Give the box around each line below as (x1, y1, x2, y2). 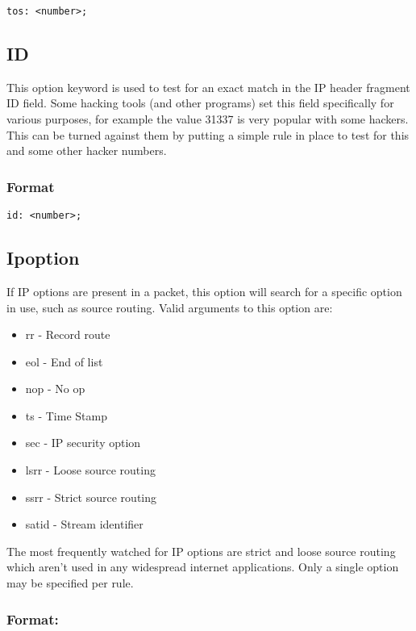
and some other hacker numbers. (6, 142, 167, 159)
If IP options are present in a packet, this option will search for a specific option (6, 282, 402, 299)
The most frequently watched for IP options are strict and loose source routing (6, 542, 396, 559)
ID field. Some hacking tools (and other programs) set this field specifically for (6, 94, 394, 111)
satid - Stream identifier (25, 516, 144, 533)
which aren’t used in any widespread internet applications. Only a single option (6, 558, 399, 575)
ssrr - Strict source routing (25, 488, 157, 505)
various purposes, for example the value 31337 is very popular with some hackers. (6, 111, 409, 127)
